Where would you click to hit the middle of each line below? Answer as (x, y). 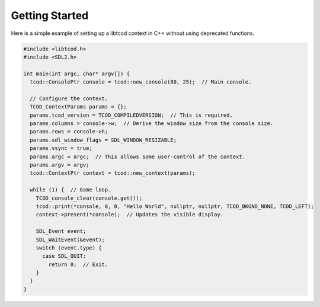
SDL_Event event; (61, 231)
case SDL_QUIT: (64, 256)
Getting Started (50, 15)
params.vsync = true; (61, 148)
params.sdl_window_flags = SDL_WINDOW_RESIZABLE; (103, 140)
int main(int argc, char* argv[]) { (77, 73)
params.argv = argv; (60, 165)
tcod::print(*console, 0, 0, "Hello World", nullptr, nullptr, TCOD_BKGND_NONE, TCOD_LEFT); (175, 206)
